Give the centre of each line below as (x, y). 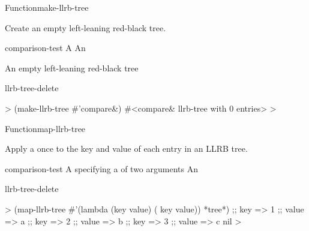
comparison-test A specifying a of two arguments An (101, 168)
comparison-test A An (45, 48)
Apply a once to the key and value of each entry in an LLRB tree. (126, 148)
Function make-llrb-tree (47, 7)
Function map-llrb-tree (45, 128)
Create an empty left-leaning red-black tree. (85, 27)
